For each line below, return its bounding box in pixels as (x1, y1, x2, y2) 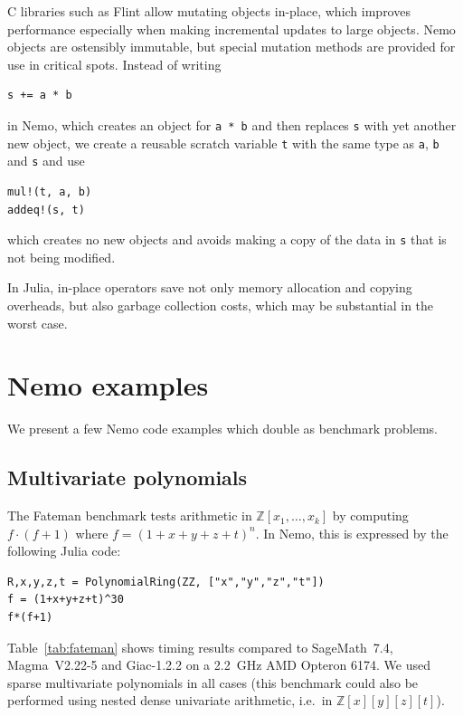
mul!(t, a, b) (7, 185, 92, 198)
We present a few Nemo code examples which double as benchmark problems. (7, 419, 438, 438)
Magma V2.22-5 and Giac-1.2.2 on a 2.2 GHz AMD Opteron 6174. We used (7, 655, 430, 674)
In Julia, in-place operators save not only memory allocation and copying (7, 278, 412, 297)
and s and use (7, 151, 85, 170)
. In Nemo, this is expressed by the (255, 523, 449, 542)
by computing (332, 506, 409, 525)
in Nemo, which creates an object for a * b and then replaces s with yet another (7, 115, 457, 134)
